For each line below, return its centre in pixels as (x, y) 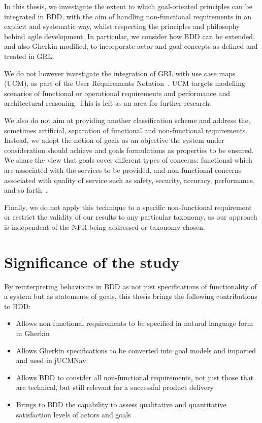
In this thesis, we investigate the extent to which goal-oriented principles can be (128, 6)
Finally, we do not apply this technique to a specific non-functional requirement (128, 207)
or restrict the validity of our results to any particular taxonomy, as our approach (131, 217)
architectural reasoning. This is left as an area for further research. (108, 103)
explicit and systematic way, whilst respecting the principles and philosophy (122, 26)
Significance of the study (92, 262)
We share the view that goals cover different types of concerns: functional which (128, 160)
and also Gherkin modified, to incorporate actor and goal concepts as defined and (131, 46)
